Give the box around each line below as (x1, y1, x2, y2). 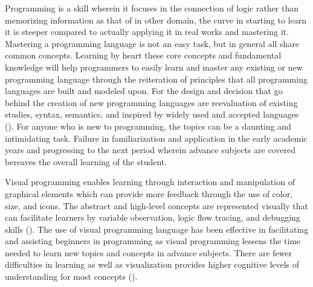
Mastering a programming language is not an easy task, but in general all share (5, 37, 300, 49)
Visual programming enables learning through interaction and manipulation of (5, 175, 295, 188)
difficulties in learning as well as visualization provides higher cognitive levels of (5, 258, 300, 271)
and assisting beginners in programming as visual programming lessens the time (5, 235, 301, 247)
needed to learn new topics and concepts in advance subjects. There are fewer (5, 246, 292, 259)
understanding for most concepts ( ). (5, 270, 138, 283)
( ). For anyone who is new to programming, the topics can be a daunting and (5, 119, 291, 132)
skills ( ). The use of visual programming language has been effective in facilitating (5, 222, 309, 235)
